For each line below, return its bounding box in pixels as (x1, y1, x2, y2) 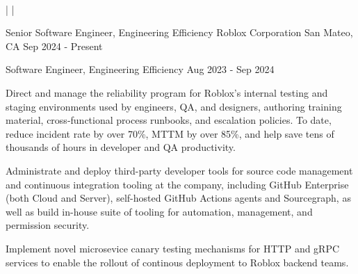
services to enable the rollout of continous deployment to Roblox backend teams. (6, 255, 349, 269)
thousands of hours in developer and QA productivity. (6, 140, 236, 154)
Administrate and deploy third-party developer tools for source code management (6, 163, 353, 177)
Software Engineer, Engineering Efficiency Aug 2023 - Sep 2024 (6, 62, 275, 76)
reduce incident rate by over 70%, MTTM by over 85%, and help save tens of (6, 126, 334, 140)
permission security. (6, 218, 90, 232)
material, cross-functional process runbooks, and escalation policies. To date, (6, 113, 332, 127)
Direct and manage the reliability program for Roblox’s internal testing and (6, 85, 328, 99)
